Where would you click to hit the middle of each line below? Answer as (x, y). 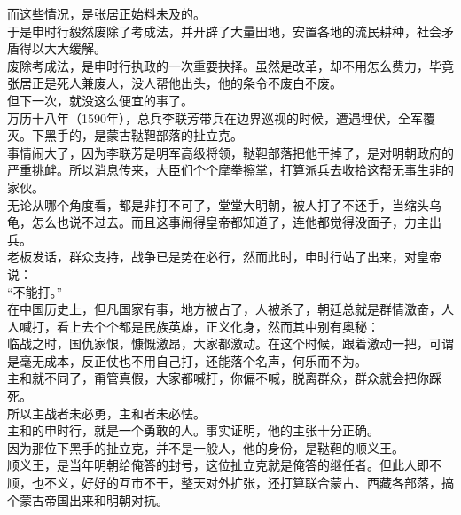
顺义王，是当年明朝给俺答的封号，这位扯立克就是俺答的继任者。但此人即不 (224, 465)
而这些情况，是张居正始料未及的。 (106, 13)
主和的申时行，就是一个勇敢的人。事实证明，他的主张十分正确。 (193, 430)
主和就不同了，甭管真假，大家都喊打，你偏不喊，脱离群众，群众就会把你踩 (224, 378)
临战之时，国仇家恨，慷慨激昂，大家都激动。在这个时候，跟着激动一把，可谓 (230, 343)
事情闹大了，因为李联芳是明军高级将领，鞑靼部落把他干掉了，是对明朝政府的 (230, 152)
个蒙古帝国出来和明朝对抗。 (88, 499)
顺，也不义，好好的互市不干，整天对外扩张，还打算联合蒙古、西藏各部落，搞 (230, 483)
